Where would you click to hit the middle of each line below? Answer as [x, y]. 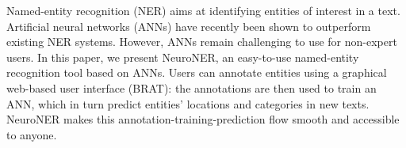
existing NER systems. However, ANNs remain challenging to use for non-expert [202, 42]
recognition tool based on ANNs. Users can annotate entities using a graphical [197, 72]
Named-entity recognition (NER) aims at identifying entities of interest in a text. [203, 10]
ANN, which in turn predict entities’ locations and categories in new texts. [188, 103]
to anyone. [32, 134]
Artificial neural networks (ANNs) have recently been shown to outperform [189, 26]
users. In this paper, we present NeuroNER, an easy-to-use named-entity [183, 57]
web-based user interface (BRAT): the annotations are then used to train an [192, 87]
